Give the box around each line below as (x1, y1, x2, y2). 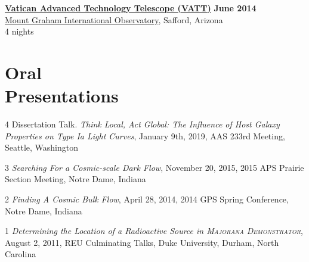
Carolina (5, 248, 36, 260)
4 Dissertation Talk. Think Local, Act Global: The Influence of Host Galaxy (5, 118, 280, 130)
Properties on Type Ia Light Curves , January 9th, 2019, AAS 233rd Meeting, (5, 129, 285, 142)
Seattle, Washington (5, 141, 78, 154)
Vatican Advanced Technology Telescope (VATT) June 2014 (5, 2, 257, 14)
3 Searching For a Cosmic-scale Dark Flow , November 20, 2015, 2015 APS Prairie (5, 161, 304, 173)
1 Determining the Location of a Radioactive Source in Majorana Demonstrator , (5, 224, 303, 237)
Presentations (5, 83, 119, 108)
